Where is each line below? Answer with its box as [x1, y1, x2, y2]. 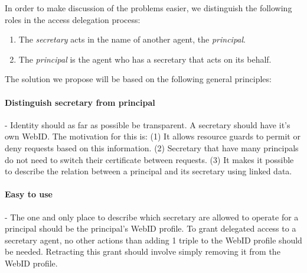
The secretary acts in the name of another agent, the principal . [18, 33, 246, 45]
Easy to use [5, 188, 53, 200]
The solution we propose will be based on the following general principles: [5, 73, 272, 85]
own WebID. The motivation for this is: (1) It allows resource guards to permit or [5, 130, 301, 142]
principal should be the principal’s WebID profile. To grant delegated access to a [5, 222, 296, 235]
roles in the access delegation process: [5, 13, 141, 25]
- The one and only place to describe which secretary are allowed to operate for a [5, 210, 299, 223]
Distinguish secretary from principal [5, 96, 155, 108]
